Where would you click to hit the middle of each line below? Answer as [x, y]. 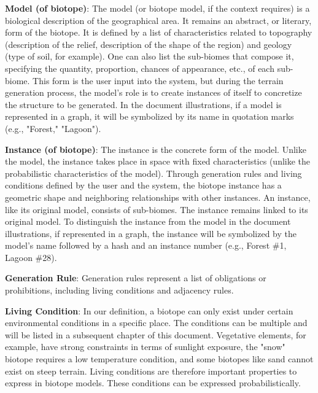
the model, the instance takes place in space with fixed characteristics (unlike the [158, 161]
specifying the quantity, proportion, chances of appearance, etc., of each [140, 68]
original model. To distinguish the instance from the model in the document [148, 221]
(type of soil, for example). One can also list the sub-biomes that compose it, [149, 56]
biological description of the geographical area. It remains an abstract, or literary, [158, 20]
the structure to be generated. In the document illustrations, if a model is [143, 104]
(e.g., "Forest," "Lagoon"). [53, 128]
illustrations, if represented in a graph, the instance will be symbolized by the [151, 233]
